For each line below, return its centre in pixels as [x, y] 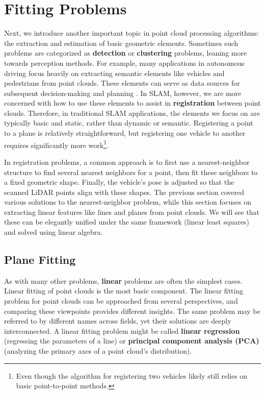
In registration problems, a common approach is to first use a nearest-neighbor [127, 162]
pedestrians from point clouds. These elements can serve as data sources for [122, 83]
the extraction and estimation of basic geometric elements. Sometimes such [121, 43]
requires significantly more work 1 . [56, 144]
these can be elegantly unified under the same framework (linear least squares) [127, 222]
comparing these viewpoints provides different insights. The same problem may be [132, 311]
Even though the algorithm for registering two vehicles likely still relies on [132, 375]
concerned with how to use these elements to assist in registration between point [132, 103]
